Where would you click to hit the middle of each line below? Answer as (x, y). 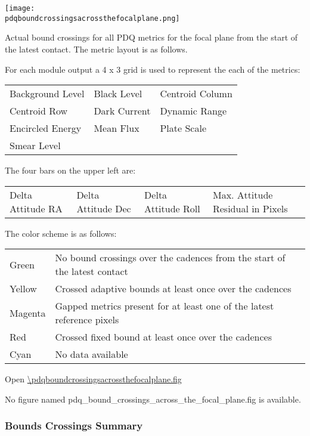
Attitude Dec (104, 208)
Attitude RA (36, 208)
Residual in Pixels (250, 208)
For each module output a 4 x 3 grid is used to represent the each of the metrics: (153, 69)
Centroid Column (196, 94)
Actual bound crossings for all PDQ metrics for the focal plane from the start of (151, 37)
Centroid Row (39, 111)
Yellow (23, 289)
